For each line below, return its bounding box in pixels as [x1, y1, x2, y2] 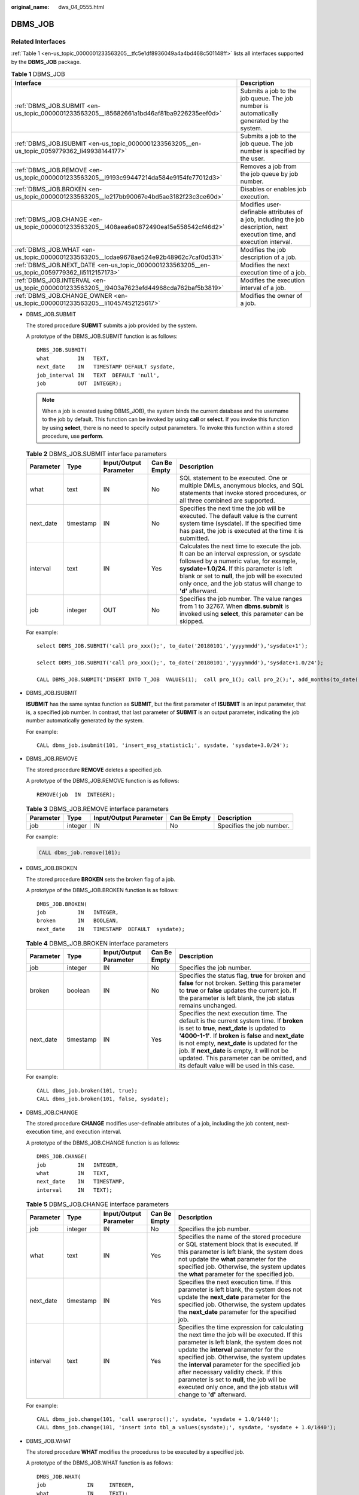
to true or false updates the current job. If [179, 987, 297, 995]
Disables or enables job [240, 185, 306, 194]
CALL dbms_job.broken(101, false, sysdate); [36, 1096, 170, 1103]
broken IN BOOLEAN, [36, 917, 119, 924]
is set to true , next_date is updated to [179, 1024, 286, 1033]
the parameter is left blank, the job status [179, 994, 295, 1002]
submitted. [180, 534, 209, 542]
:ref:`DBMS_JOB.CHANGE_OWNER [14, 292, 112, 300]
